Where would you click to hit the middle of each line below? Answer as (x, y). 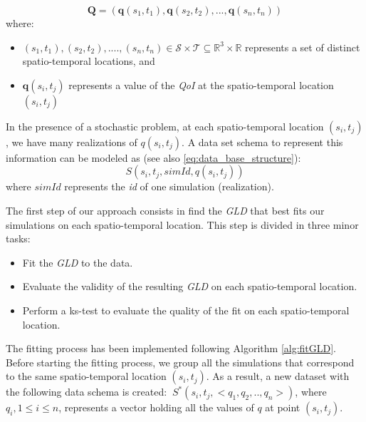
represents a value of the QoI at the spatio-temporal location (201, 84)
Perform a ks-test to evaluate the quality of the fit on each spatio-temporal (186, 310)
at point (283, 407)
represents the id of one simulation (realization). (169, 186)
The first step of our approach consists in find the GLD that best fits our (165, 210)
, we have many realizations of (72, 141)
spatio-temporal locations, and (89, 61)
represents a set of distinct (303, 47)
